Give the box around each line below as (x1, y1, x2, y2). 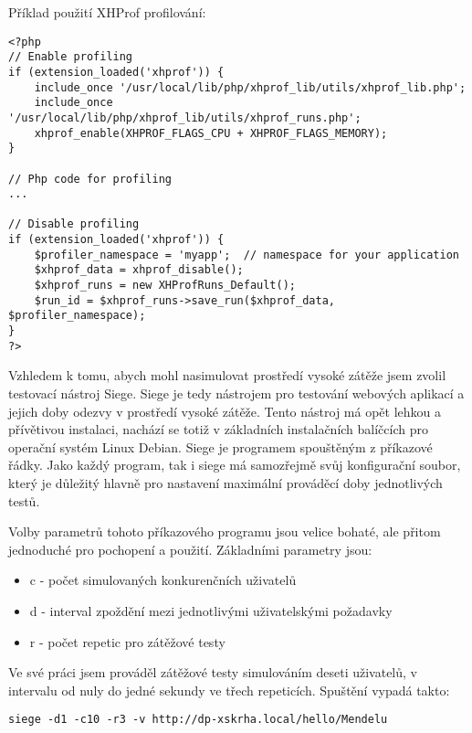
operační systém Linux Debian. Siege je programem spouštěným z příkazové (8, 437, 433, 456)
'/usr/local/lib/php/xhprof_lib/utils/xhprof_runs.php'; (8, 111, 362, 124)
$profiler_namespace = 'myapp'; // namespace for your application (34, 248, 459, 261)
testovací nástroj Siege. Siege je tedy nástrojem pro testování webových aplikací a (8, 383, 465, 402)
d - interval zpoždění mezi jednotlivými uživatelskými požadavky (29, 600, 393, 620)
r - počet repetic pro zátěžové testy (29, 632, 226, 651)
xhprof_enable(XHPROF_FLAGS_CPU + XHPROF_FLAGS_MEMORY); (34, 126, 388, 140)
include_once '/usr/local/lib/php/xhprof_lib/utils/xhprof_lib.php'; (34, 80, 467, 94)
